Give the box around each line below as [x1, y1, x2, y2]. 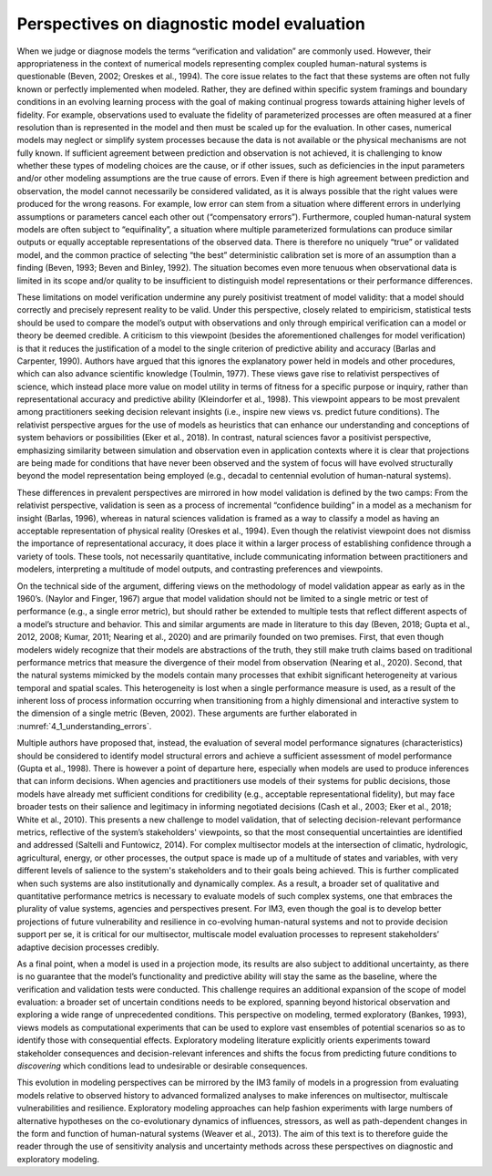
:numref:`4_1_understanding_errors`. [16, 720, 152, 731]
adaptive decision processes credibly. [16, 942, 159, 953]
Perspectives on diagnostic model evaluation [16, 14, 366, 34]
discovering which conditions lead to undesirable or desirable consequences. [16, 1060, 309, 1071]
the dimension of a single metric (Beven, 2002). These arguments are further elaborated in [16, 707, 357, 719]
